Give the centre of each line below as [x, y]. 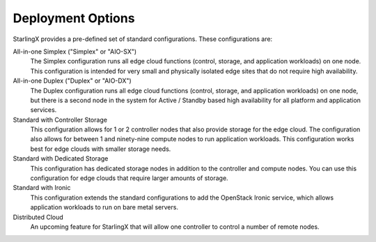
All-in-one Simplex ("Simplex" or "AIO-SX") [75, 51]
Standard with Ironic [42, 188]
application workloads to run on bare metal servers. [104, 207]
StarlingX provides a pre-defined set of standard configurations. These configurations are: [143, 39]
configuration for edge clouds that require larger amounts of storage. [130, 178]
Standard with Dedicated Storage [61, 159]
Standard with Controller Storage [60, 120]
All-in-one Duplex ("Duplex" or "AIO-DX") [72, 81]
